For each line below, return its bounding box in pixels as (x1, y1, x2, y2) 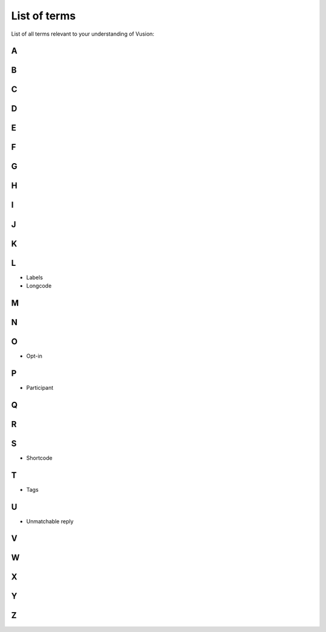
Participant (26, 384, 54, 391)
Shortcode (26, 454, 53, 462)
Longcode (26, 282, 52, 289)
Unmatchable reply (26, 517, 74, 525)
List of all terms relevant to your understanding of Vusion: (11, 30, 155, 37)
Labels (26, 274, 43, 281)
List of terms (11, 9, 76, 22)
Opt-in (26, 352, 42, 360)
